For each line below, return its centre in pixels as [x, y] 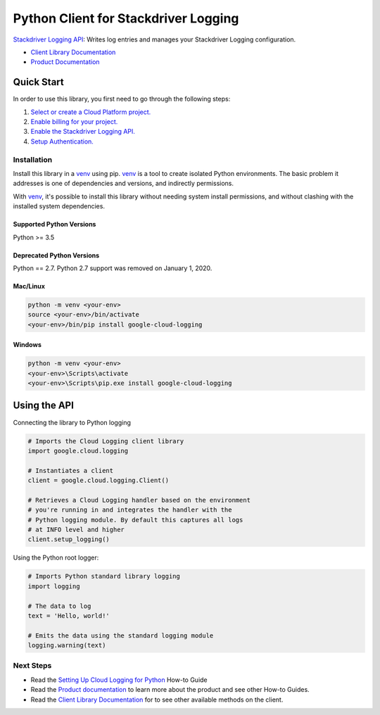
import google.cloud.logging [78, 451]
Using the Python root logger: [56, 558]
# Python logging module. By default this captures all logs [135, 520]
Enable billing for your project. [74, 122]
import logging [54, 586]
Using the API [43, 406]
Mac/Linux [29, 286]
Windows [27, 345]
